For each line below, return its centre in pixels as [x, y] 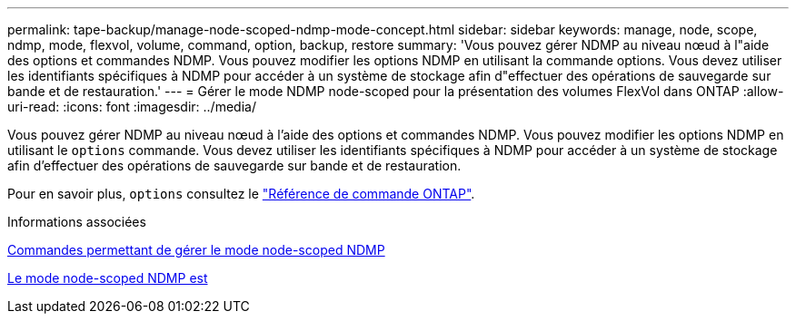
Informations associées [77, 222]
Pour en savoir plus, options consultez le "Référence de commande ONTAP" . [241, 194]
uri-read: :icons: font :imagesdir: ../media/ [132, 107]
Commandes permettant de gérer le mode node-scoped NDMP [196, 250]
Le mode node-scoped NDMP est [108, 278]
